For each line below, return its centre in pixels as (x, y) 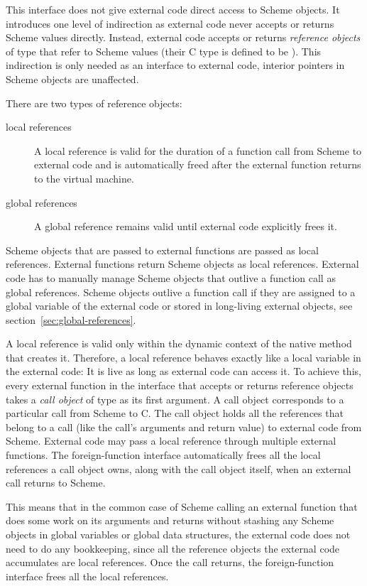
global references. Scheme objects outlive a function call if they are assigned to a (181, 292)
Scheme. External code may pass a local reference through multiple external (171, 441)
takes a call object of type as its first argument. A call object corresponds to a (175, 399)
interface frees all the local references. (87, 576)
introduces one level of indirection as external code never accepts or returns (170, 23)
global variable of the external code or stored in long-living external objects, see (179, 306)
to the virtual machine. (84, 178)
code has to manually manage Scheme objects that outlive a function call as (171, 277)
